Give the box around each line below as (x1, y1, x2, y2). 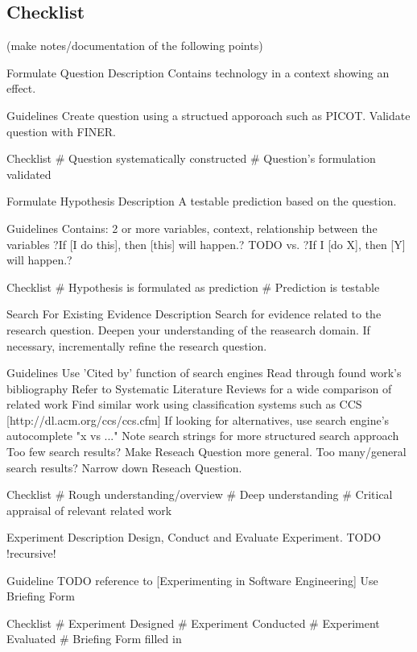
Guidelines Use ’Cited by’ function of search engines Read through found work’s (6, 364, 402, 381)
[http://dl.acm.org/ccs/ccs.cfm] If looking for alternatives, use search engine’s (6, 411, 390, 428)
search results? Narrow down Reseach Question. (6, 459, 242, 476)
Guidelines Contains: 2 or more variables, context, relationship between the (6, 219, 378, 236)
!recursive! (6, 545, 56, 562)
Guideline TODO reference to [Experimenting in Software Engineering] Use (6, 571, 378, 588)
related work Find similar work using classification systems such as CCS (6, 396, 362, 413)
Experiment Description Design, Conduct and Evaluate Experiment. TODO (6, 529, 382, 546)
